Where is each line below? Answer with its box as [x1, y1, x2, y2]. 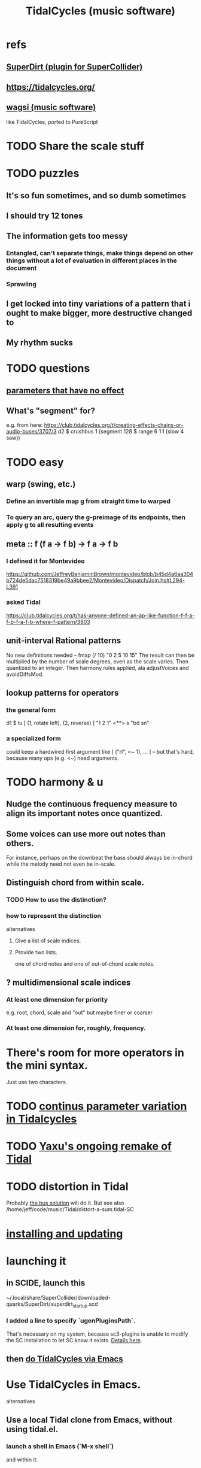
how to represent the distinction [6, 912, 102, 920]
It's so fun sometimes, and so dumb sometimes [6, 190, 187, 201]
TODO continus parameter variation [6, 1100, 187, 1113]
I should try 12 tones [6, 211, 83, 221]
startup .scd [72, 1300, 98, 1309]
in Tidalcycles [6, 1112, 77, 1126]
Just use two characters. [6, 1079, 68, 1086]
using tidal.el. [6, 1424, 59, 1434]
